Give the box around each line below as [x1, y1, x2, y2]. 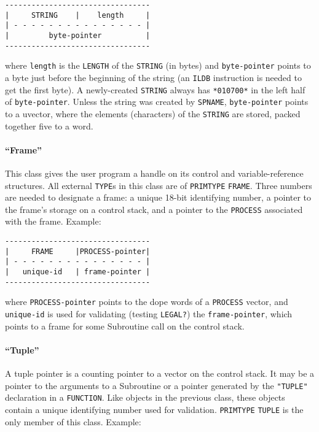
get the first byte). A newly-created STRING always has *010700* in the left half [5, 83, 305, 96]
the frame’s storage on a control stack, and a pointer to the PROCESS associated [5, 202, 303, 215]
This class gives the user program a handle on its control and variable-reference [5, 166, 304, 179]
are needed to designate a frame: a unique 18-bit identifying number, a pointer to [5, 191, 312, 204]
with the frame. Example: [5, 215, 101, 228]
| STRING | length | [5, 10, 151, 20]
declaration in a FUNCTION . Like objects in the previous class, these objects [5, 391, 285, 404]
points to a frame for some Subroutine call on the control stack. [5, 319, 245, 332]
